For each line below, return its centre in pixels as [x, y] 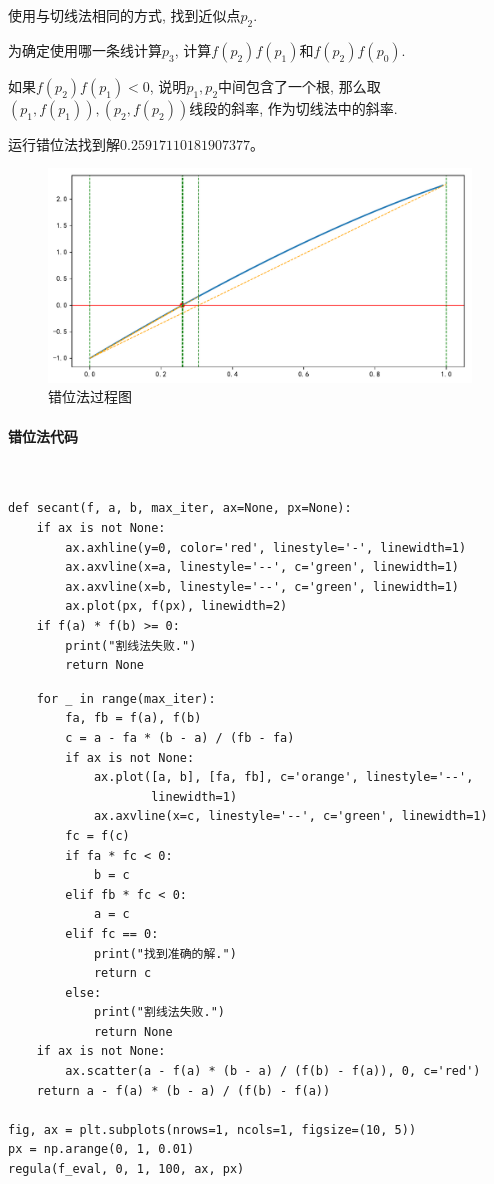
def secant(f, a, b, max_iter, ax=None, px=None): [180, 508]
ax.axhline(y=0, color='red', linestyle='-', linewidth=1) [266, 547]
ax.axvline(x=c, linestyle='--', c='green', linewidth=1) [290, 816]
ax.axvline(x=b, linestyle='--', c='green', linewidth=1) [262, 586]
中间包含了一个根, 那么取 [299, 85]
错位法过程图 [90, 396]
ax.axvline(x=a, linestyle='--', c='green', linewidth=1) [262, 567]
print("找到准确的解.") [165, 953]
